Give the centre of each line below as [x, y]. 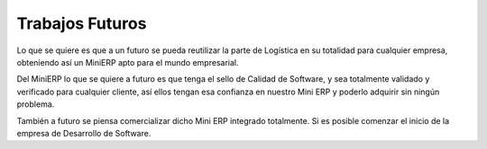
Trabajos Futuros [82, 23]
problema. [36, 104]
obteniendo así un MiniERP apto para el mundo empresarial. [128, 62]
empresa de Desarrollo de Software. [84, 133]
